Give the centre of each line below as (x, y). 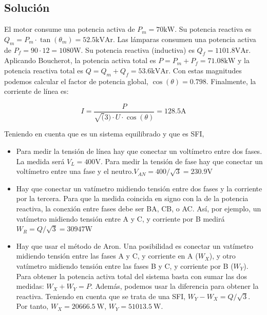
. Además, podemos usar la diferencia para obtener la (175, 286)
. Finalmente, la (231, 81)
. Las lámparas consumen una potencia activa (184, 39)
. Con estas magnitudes (205, 70)
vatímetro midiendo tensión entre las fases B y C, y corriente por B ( (125, 265)
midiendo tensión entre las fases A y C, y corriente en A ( (107, 256)
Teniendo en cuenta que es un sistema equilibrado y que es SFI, (104, 134)
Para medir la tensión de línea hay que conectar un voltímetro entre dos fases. (139, 151)
